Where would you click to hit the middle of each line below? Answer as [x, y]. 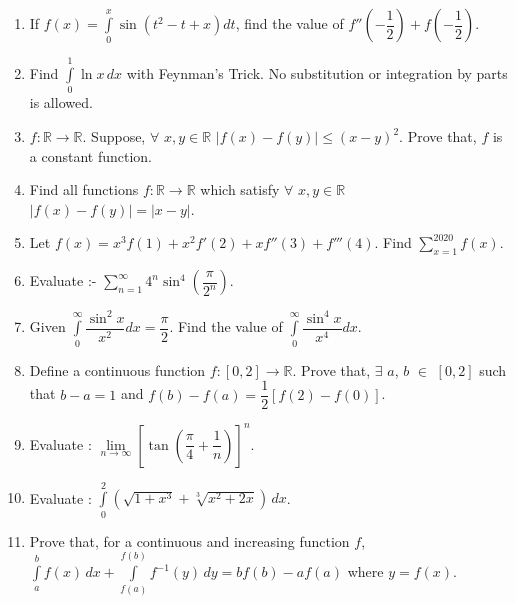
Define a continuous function [117, 369]
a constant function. [91, 155]
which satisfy [240, 189]
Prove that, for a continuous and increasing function [189, 540]
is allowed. [61, 102]
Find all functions [84, 189]
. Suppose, [114, 136]
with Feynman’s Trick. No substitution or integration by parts [317, 73]
